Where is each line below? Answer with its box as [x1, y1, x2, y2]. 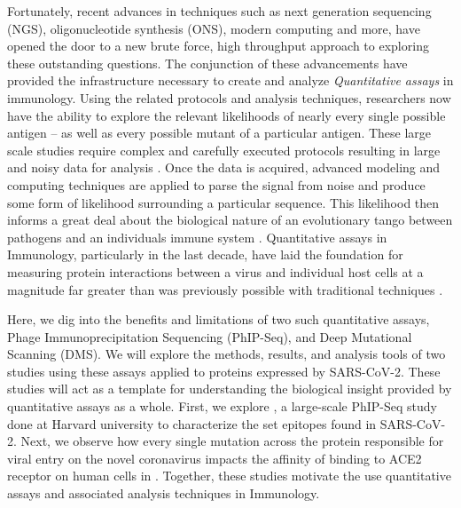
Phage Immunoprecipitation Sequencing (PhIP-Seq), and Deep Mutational [7, 327, 412, 345]
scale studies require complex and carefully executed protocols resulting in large [7, 140, 441, 159]
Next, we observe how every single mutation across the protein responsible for [20, 432, 444, 450]
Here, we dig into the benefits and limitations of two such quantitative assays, [7, 310, 430, 329]
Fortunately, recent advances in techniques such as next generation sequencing [7, 2, 432, 20]
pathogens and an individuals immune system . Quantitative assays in [7, 227, 387, 246]
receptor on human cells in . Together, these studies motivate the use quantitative [7, 466, 451, 485]
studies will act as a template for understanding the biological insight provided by [7, 379, 452, 398]
